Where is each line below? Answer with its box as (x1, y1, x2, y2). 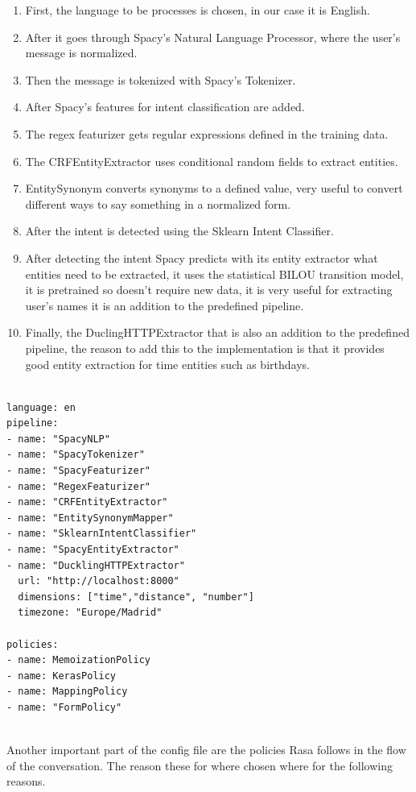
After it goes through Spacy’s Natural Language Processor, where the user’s (25, 28, 401, 45)
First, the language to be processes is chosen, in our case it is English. (25, 2, 370, 18)
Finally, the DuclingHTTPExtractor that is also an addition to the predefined (25, 324, 410, 341)
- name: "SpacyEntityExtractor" (6, 544, 179, 556)
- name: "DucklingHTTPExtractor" (6, 559, 185, 571)
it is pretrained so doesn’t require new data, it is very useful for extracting (25, 281, 393, 298)
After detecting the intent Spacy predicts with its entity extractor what (25, 249, 378, 266)
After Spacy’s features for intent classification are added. (25, 98, 305, 115)
